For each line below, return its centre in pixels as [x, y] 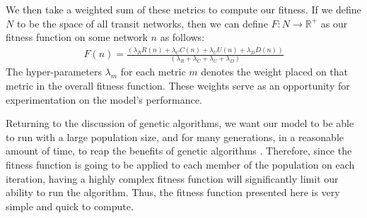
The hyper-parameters [54, 72]
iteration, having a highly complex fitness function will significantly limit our [172, 178]
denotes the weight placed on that [275, 72]
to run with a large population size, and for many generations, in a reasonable [175, 137]
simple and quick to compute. [70, 206]
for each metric [153, 72]
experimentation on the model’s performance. [104, 99]
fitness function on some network [77, 37]
